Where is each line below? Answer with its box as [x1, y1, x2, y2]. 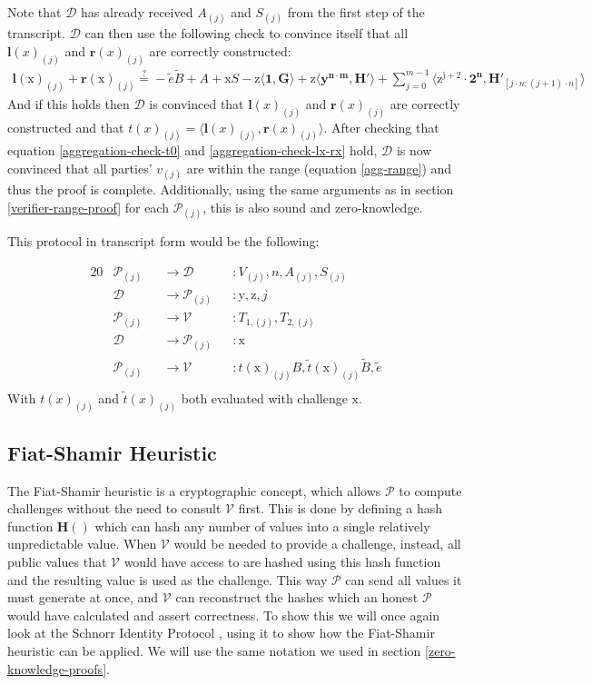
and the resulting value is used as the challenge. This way [7, 570, 328, 589]
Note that [7, 3, 62, 21]
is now [396, 141, 432, 160]
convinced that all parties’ [7, 159, 153, 178]
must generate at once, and [7, 588, 159, 607]
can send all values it [345, 570, 462, 589]
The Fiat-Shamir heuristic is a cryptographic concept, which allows [7, 481, 381, 500]
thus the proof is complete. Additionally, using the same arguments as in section [7, 180, 454, 199]
